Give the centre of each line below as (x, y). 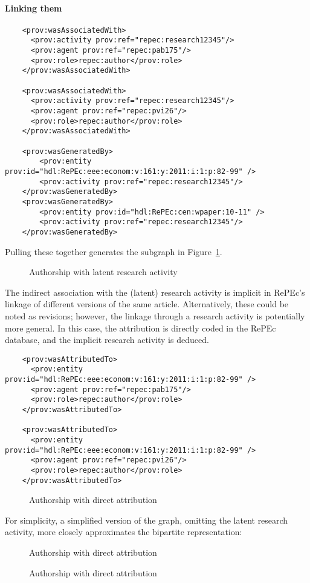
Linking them (34, 8)
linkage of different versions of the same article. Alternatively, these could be (147, 304)
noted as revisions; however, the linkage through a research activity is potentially (155, 315)
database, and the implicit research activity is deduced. (107, 340)
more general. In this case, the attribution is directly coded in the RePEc (140, 328)
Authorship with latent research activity (103, 272)
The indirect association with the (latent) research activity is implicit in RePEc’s (155, 292)
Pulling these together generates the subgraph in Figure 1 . (114, 251)
